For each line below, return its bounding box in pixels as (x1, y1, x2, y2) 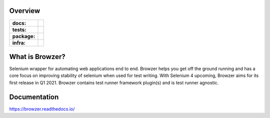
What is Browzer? (9, 52, 65, 61)
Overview (9, 6, 40, 15)
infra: (12, 39, 26, 46)
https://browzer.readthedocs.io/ (9, 105, 75, 112)
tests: (12, 26, 26, 33)
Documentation (9, 92, 59, 101)
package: (12, 32, 35, 39)
